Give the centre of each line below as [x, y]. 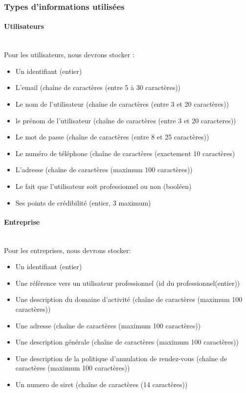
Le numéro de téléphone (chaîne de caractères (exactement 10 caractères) [125, 153]
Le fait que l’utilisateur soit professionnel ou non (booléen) [103, 186]
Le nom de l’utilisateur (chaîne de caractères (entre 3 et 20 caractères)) [122, 104]
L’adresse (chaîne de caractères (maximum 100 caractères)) [104, 170]
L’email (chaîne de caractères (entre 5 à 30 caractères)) [98, 87]
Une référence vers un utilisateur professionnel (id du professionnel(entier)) [128, 283]
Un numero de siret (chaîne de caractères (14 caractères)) [101, 384]
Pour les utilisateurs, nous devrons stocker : [69, 55]
